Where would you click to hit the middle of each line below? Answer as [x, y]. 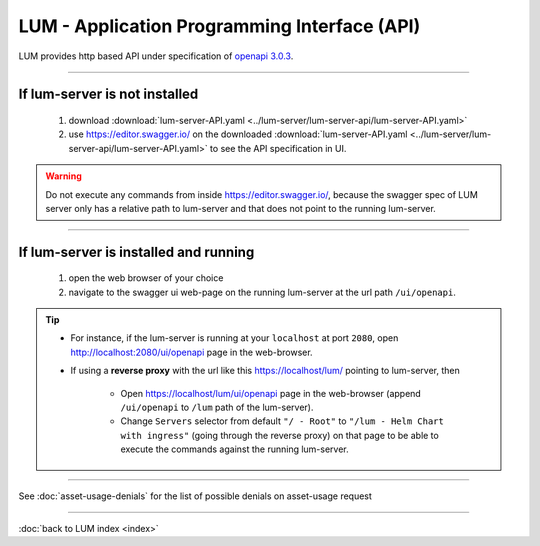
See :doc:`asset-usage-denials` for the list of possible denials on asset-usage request [195, 496]
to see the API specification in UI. [278, 148]
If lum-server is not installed [108, 94]
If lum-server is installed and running [136, 251]
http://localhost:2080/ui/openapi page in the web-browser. [192, 352]
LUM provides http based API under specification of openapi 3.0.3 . [156, 56]
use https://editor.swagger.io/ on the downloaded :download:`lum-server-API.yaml [238, 134]
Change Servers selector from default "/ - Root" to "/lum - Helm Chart [282, 421]
